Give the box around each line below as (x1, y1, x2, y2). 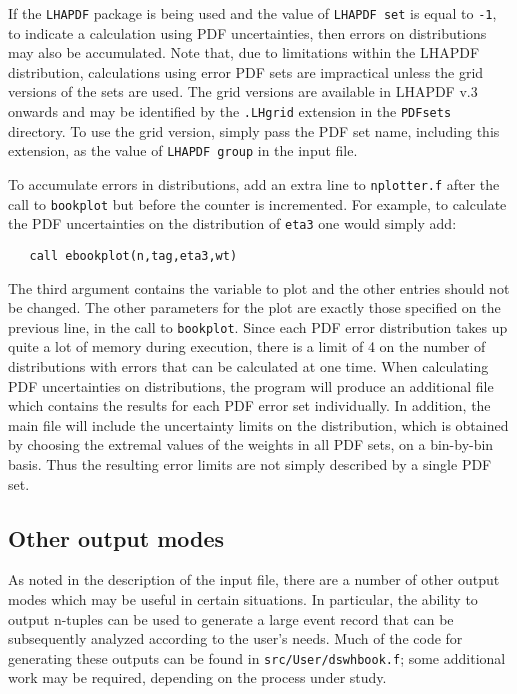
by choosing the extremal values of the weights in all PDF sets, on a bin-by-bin (8, 434, 494, 455)
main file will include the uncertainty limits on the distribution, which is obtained (8, 414, 509, 435)
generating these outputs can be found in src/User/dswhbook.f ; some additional (8, 647, 506, 668)
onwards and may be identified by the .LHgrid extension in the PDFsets (8, 101, 452, 122)
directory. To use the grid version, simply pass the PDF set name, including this (8, 120, 500, 141)
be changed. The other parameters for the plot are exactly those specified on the (8, 297, 501, 318)
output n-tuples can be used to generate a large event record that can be (8, 608, 454, 629)
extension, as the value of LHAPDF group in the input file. (8, 140, 358, 161)
